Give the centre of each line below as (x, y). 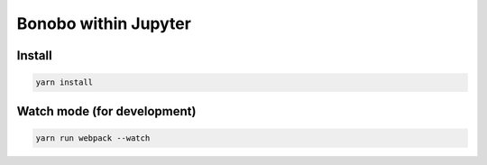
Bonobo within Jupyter (104, 23)
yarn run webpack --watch (93, 138)
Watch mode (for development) (106, 111)
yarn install (64, 82)
